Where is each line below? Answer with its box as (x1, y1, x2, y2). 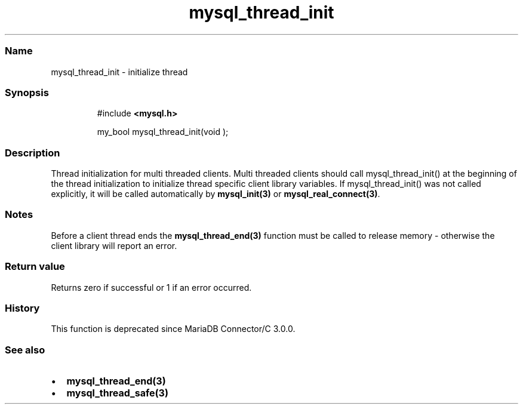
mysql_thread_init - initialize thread (51, 66, 188, 77)
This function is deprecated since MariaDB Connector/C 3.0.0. (51, 324, 296, 334)
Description (5, 146, 60, 159)
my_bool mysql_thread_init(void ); (97, 127, 229, 137)
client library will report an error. (51, 240, 177, 251)
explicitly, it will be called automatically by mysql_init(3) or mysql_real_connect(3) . (51, 189, 380, 199)
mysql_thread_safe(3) (66, 387, 168, 399)
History (5, 302, 40, 314)
